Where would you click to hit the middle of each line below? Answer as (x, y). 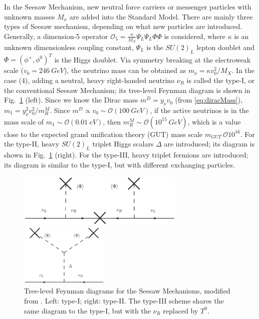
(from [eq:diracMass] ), (209, 100)
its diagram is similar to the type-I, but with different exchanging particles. (119, 164)
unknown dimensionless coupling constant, (69, 47)
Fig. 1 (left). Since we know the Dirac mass (71, 100)
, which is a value (214, 121)
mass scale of (24, 121)
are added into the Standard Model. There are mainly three (161, 16)
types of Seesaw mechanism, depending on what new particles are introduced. (123, 26)
